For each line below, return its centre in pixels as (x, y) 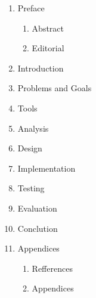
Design (30, 148)
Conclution (38, 228)
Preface (31, 8)
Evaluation (37, 208)
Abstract (48, 28)
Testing (31, 188)
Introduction (41, 68)
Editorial (48, 48)
